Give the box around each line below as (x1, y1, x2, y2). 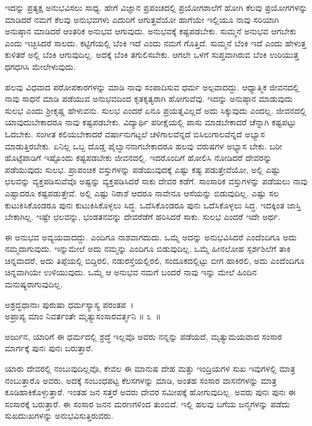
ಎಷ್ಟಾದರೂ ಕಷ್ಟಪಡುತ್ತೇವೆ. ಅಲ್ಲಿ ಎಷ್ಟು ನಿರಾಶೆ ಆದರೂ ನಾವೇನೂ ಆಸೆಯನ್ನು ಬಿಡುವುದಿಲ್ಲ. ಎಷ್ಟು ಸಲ (5, 186, 279, 199)
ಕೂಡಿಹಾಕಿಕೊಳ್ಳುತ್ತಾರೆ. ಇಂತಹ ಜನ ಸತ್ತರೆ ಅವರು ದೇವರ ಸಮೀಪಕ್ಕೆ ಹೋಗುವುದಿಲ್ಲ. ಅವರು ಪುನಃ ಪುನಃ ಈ (5, 386, 296, 398)
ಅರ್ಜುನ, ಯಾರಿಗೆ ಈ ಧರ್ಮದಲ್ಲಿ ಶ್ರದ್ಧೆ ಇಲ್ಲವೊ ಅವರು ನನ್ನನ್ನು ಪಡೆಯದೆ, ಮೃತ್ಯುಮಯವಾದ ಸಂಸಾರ (5, 330, 283, 342)
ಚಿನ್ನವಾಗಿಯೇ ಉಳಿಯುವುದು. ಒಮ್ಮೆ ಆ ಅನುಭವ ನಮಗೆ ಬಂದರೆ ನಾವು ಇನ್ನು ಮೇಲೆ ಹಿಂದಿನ (5, 266, 257, 278)
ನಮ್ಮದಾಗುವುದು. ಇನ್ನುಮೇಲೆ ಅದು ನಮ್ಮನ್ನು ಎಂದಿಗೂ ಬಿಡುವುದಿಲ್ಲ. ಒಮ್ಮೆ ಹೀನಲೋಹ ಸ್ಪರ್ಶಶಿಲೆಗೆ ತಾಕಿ (5, 242, 291, 255)
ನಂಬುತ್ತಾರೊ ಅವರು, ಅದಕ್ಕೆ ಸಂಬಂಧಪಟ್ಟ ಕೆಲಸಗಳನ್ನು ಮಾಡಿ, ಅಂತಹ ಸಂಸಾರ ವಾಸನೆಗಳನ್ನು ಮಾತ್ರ (5, 374, 277, 386)
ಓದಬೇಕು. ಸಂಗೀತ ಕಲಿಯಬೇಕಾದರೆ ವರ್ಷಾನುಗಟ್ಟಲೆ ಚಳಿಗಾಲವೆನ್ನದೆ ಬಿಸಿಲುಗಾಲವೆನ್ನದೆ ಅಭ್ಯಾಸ (5, 127, 265, 140)
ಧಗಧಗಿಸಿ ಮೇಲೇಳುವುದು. (5, 60, 76, 72)
